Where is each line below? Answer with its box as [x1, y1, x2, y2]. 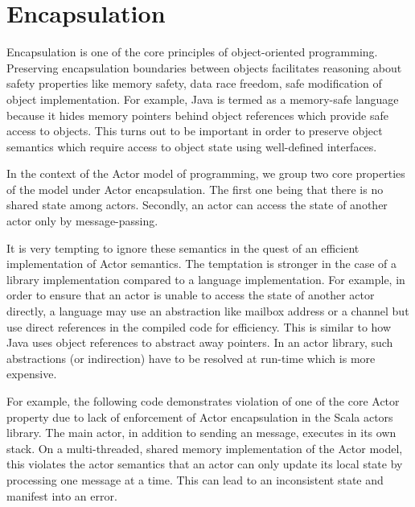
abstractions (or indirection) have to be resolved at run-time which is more [6, 349, 376, 366]
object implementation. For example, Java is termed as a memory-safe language [6, 90, 399, 107]
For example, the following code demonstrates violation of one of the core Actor [6, 393, 400, 409]
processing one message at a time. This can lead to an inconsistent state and [6, 471, 384, 488]
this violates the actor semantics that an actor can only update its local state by [6, 455, 403, 472]
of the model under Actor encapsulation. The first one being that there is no [6, 180, 384, 197]
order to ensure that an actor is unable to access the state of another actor [6, 286, 375, 303]
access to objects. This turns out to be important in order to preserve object [6, 122, 383, 139]
